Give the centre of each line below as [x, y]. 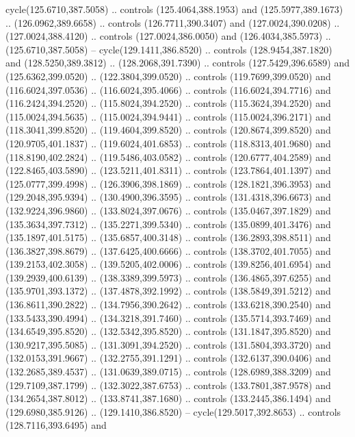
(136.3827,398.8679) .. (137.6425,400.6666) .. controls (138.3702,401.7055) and [168, 250]
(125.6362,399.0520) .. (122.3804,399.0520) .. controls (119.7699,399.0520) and [168, 76]
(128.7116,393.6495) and [56, 425]
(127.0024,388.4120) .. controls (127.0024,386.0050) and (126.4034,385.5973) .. [168, 36]
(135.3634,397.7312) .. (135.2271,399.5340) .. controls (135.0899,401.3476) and [168, 224]
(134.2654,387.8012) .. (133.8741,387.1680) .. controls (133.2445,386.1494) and [168, 398]
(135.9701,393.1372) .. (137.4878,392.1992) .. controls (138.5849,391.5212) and [168, 291]
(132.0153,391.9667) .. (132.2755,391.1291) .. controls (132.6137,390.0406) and [168, 358]
